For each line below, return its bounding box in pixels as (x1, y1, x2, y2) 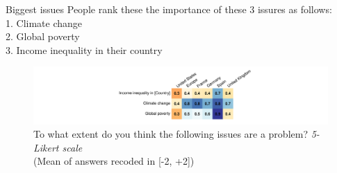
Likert (33, 140, 59, 154)
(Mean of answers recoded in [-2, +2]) (33, 154, 195, 168)
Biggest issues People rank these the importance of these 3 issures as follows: (6, 2, 332, 16)
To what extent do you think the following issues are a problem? (33, 127, 309, 141)
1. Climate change (6, 15, 83, 30)
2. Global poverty (6, 29, 80, 44)
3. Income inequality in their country (6, 42, 163, 57)
